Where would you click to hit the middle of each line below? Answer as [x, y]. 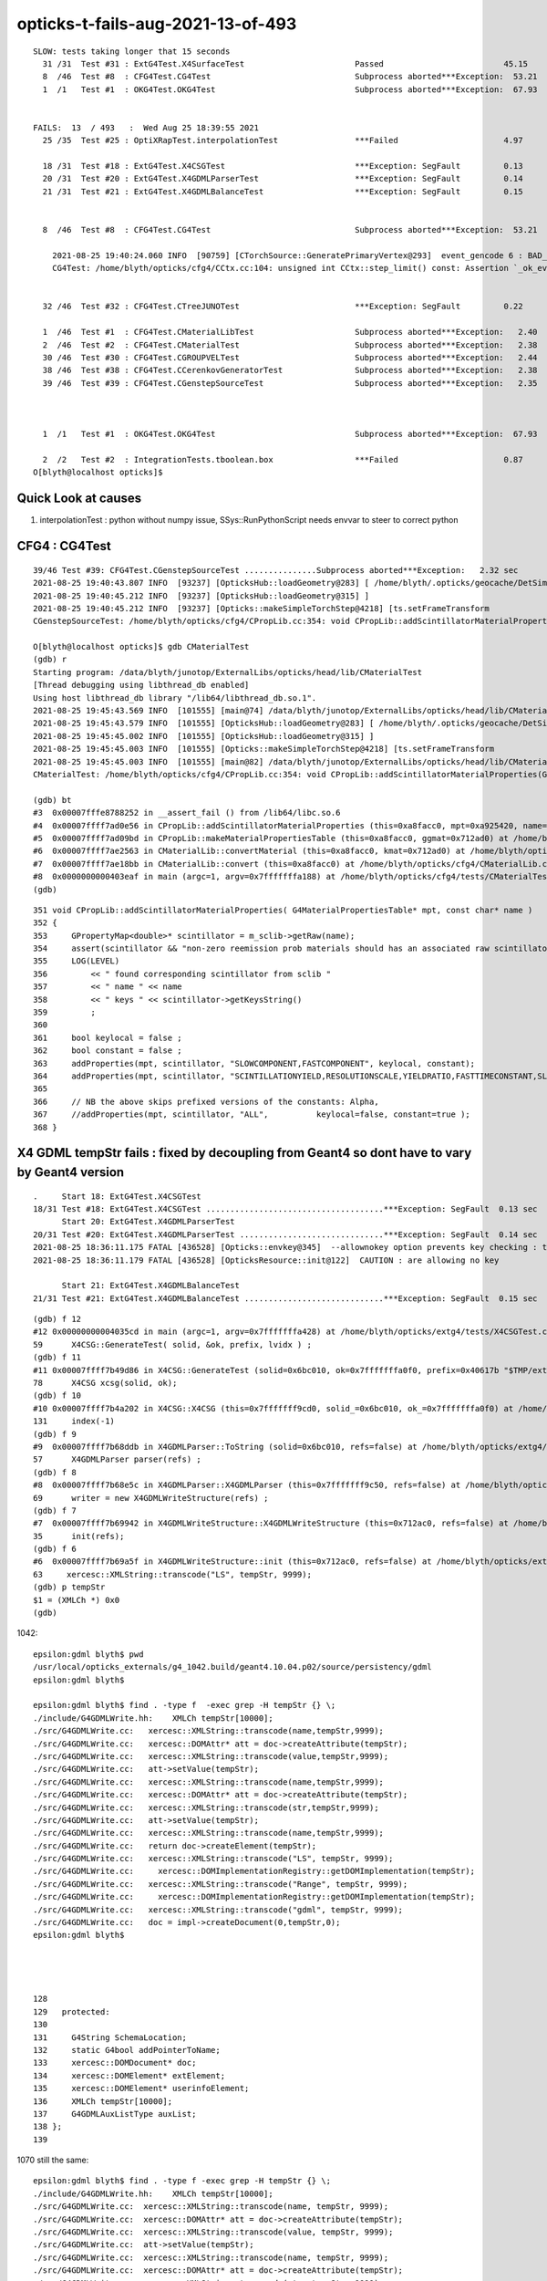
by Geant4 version [71, 1172]
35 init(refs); [79, 1536]
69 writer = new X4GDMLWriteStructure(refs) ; [151, 1498]
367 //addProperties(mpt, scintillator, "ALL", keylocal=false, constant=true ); [252, 1114]
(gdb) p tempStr [69, 1587]
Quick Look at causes [79, 499]
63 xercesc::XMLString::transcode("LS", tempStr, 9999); [172, 1574]
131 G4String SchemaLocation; [110, 2037]
